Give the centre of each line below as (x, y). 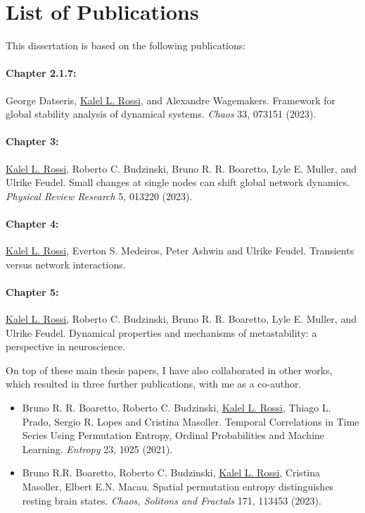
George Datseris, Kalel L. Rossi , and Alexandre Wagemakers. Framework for (171, 100)
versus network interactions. (66, 264)
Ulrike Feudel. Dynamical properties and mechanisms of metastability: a (161, 332)
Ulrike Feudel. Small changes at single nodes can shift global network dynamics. (178, 182)
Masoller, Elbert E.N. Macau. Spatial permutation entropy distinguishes (178, 486)
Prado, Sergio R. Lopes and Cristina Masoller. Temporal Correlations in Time (191, 421)
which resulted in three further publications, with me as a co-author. (154, 384)
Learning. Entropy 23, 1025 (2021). (97, 449)
